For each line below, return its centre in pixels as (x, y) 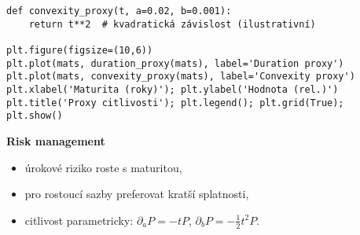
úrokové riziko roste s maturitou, (103, 167)
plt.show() (35, 116)
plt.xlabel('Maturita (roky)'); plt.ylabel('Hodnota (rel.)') (173, 89)
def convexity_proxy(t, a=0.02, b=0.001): (119, 11)
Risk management (56, 140)
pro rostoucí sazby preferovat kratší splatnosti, (137, 194)
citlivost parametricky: (79, 220)
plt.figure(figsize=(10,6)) (80, 50)
